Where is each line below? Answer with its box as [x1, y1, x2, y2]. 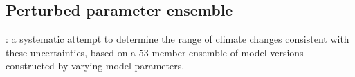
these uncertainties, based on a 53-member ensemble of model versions [6, 45, 304, 59]
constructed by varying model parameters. [6, 58, 185, 73]
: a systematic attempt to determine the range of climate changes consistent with [6, 32, 349, 46]
